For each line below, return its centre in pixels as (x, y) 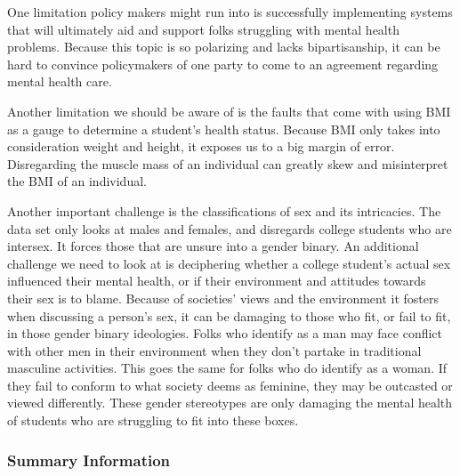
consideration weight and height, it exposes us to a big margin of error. (201, 146)
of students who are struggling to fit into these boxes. (153, 420)
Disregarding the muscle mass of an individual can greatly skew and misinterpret (228, 163)
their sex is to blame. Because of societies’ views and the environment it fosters (223, 298)
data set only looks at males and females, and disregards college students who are (230, 228)
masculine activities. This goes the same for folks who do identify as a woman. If (227, 368)
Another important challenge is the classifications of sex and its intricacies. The (224, 210)
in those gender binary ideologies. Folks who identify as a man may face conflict (225, 333)
